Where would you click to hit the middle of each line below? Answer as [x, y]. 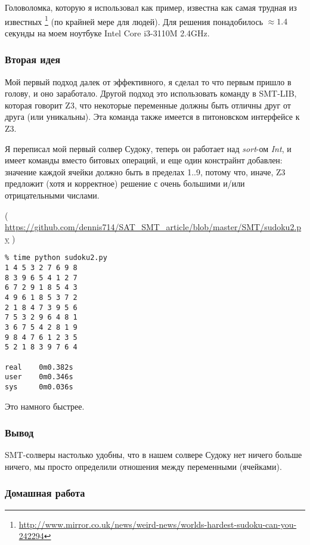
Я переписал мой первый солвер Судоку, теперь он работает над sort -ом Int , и [148, 148]
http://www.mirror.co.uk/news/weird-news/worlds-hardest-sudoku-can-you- [158, 524]
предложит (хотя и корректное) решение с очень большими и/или [125, 183]
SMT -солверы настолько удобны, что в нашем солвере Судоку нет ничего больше [154, 455]
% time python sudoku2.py [56, 258]
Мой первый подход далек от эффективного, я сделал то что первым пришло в [148, 81]
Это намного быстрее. [45, 406]
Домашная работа [45, 493]
